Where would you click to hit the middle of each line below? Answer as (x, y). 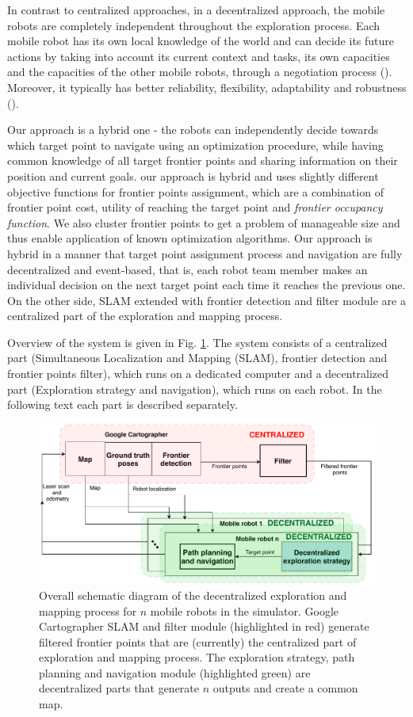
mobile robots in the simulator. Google (245, 610)
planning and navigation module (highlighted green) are (175, 672)
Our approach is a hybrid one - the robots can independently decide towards (193, 130)
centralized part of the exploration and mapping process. (145, 316)
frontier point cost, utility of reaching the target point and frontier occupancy (195, 207)
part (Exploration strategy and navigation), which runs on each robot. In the (195, 389)
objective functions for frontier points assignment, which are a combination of (195, 191)
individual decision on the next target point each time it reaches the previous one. (206, 285)
